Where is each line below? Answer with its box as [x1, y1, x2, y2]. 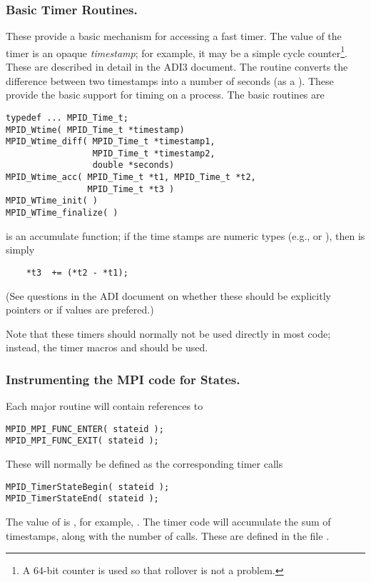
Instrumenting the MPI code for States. [6, 370, 240, 388]
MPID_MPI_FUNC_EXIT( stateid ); [6, 436, 159, 446]
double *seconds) [92, 160, 175, 171]
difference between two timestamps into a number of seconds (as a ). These [6, 73, 334, 88]
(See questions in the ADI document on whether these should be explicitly [6, 288, 331, 303]
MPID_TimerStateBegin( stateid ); [6, 481, 170, 492]
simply [6, 242, 35, 257]
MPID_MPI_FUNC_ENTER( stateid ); [6, 423, 164, 434]
